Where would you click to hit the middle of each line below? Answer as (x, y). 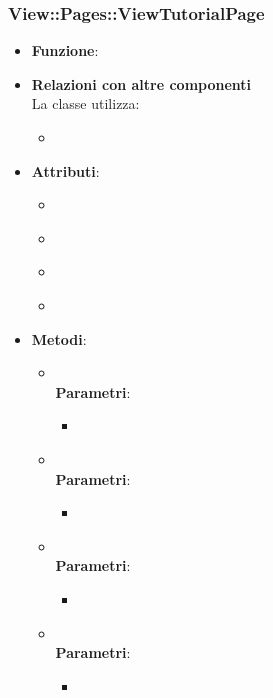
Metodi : (59, 338)
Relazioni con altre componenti (141, 83)
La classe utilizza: (85, 103)
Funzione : (65, 50)
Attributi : (65, 170)
